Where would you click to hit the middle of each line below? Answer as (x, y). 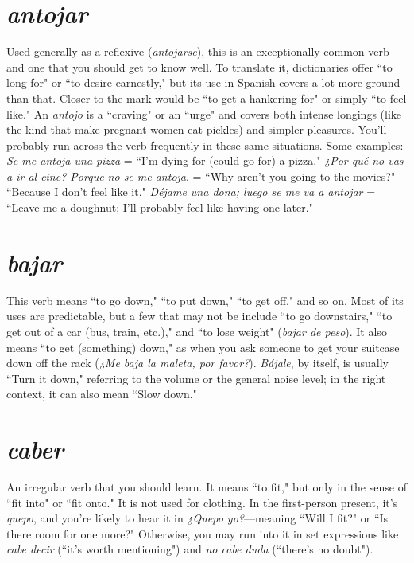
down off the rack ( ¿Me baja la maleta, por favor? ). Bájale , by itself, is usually (197, 363)
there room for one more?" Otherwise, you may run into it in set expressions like (203, 533)
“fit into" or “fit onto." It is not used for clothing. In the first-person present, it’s (202, 502)
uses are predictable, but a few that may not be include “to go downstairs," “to (199, 316)
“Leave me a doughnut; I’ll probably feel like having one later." (160, 207)
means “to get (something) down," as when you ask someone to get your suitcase (203, 347)
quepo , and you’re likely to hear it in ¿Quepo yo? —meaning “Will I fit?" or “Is (197, 518)
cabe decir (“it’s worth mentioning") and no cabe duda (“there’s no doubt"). (190, 549)
